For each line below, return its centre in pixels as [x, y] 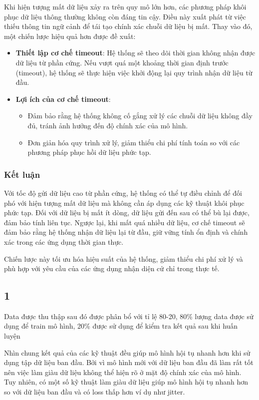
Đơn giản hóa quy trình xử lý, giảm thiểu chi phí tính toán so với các [134, 142]
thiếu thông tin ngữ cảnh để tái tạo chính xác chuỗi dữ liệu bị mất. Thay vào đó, [128, 26]
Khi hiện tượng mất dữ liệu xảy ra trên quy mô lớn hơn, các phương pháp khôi [125, 6]
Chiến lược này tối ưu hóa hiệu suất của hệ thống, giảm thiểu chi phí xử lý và [124, 258]
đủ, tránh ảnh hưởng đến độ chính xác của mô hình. [108, 125]
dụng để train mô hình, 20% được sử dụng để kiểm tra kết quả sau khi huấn [121, 326]
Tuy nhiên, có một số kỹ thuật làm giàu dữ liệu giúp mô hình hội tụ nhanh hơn [126, 382]
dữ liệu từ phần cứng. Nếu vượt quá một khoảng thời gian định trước [122, 62]
